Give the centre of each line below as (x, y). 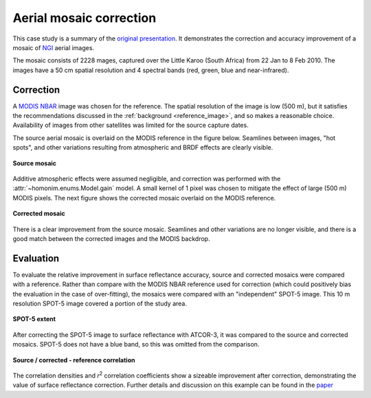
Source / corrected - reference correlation (74, 360)
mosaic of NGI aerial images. (54, 47)
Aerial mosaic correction (85, 18)
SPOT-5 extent (34, 319)
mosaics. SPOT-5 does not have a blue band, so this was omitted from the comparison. (136, 344)
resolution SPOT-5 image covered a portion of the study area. (100, 303)
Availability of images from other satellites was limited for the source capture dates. (131, 125)
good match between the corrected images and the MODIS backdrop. (111, 238)
